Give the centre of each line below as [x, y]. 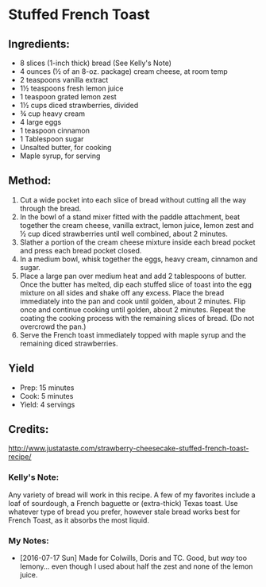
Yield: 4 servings [47, 404]
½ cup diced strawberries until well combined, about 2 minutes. [123, 234]
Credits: [29, 429]
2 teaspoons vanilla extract [64, 80]
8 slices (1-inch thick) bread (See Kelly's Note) [96, 63]
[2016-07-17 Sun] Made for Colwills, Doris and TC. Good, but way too [133, 558]
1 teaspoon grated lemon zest [68, 97]
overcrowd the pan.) [53, 326]
